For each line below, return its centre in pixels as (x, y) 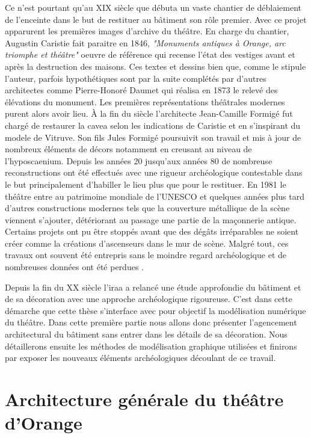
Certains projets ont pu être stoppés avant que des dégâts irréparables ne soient (152, 231)
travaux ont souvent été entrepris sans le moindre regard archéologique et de (146, 255)
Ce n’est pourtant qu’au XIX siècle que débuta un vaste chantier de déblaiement (153, 7)
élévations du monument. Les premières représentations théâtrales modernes (145, 101)
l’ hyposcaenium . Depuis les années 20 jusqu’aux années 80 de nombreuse (139, 160)
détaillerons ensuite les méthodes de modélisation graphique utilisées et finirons (151, 346)
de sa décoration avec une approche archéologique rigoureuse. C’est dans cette (149, 299)
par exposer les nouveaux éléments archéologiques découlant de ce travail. (140, 358)
